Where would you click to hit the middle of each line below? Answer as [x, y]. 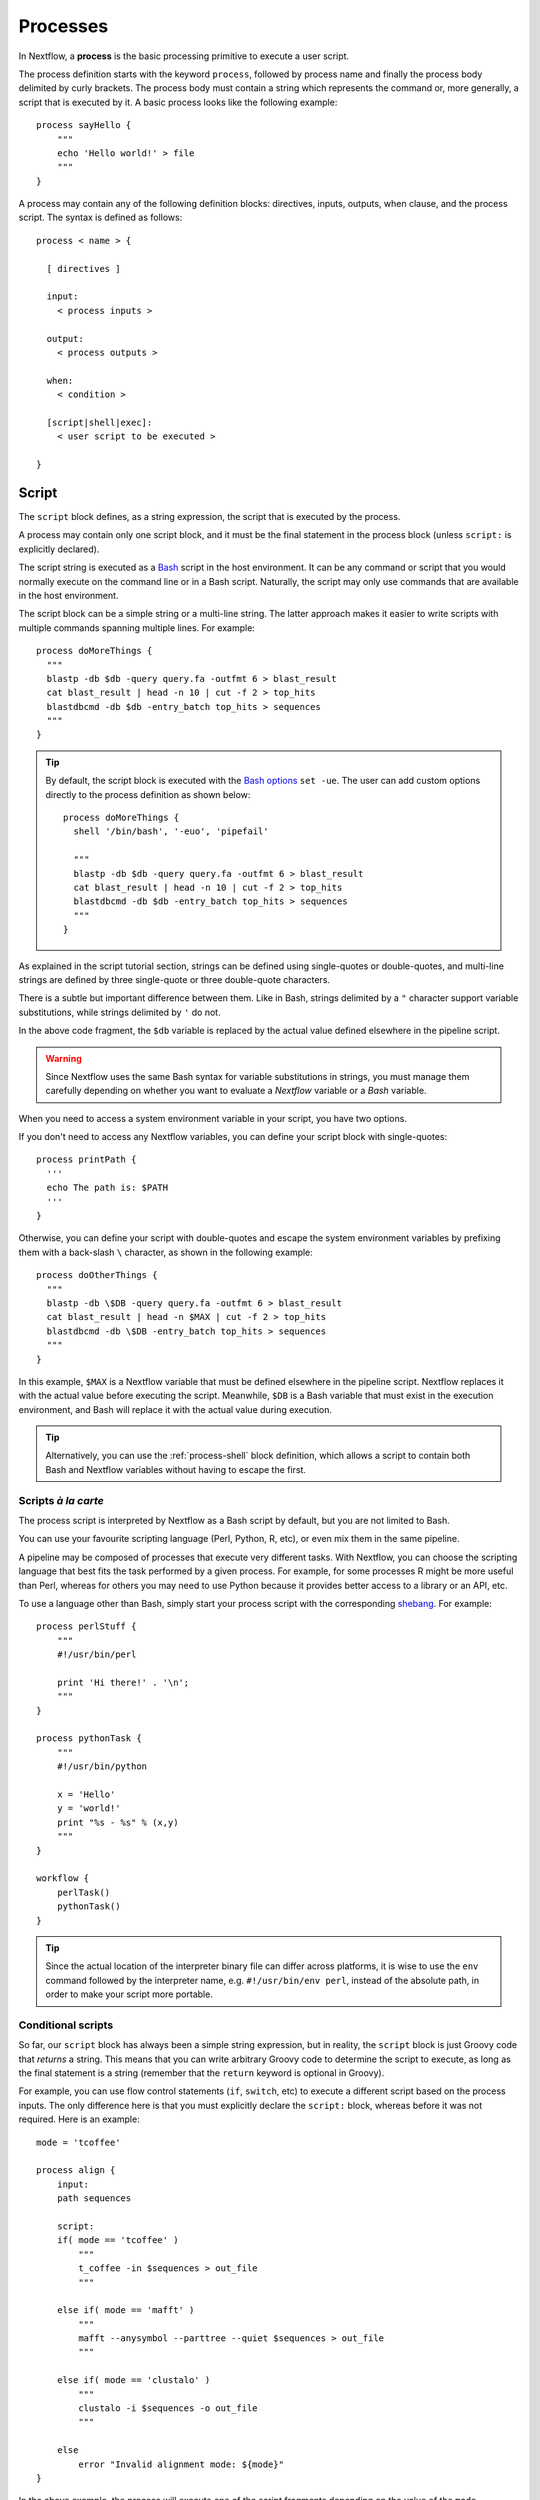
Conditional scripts [66, 2025]
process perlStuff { [86, 1626]
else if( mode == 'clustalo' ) [133, 2380]
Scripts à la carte [61, 1500]
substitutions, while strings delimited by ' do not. [119, 1012]
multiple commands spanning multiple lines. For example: [136, 627]
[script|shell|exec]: [99, 422]
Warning [63, 1058]
